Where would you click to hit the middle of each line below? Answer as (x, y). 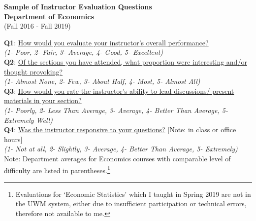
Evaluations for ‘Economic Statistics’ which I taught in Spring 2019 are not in (133, 194)
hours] (13, 139)
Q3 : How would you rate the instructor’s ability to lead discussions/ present (119, 91)
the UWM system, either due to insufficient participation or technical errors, (131, 203)
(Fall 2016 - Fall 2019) (37, 26)
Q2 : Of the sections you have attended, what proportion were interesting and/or (126, 61)
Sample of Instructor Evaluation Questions (78, 6)
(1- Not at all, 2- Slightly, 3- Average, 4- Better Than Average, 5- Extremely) (121, 149)
